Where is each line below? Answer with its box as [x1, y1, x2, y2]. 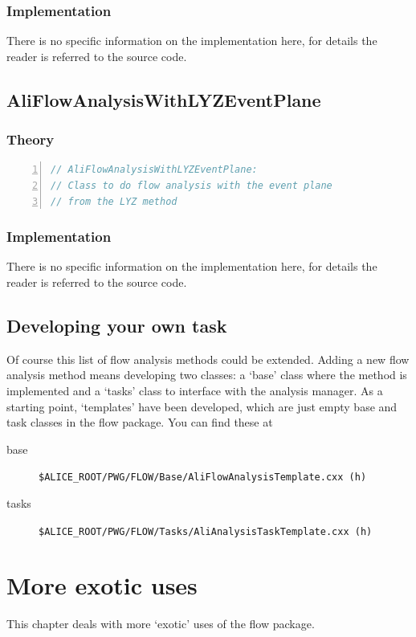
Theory [6, 129, 55, 149]
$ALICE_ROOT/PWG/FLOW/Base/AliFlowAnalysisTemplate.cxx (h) [39, 472, 367, 484]
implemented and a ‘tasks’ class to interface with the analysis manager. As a [6, 382, 383, 398]
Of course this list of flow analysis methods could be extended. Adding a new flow [6, 350, 410, 367]
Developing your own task [6, 312, 227, 337]
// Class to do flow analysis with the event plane [51, 180, 332, 191]
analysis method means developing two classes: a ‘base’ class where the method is [6, 366, 407, 383]
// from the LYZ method [51, 195, 177, 207]
